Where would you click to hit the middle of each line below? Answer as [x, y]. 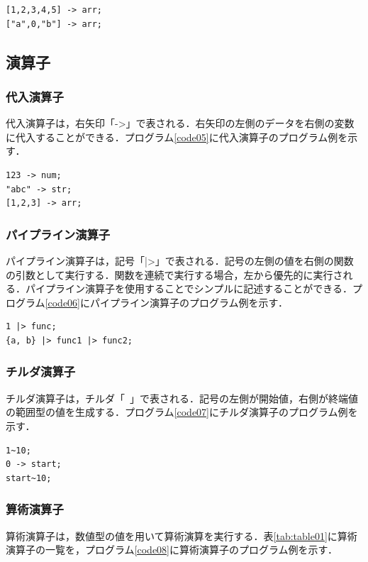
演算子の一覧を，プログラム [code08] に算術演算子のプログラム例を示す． [172, 550]
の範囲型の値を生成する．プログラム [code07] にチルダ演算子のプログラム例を [182, 412]
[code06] [62, 302]
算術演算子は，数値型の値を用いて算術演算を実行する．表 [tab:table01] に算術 [182, 535]
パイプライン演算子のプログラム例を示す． [189, 302]
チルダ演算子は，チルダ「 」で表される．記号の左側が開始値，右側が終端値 [182, 398]
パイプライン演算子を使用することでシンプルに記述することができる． [189, 288]
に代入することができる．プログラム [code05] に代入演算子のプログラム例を [177, 137]
